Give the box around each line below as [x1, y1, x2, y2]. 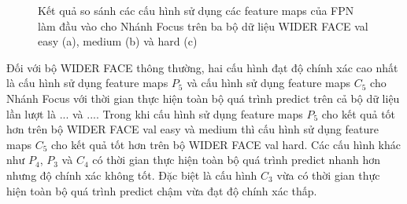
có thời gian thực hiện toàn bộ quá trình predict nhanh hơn [92, 151, 380, 168]
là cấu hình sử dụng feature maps [6, 75, 168, 91]
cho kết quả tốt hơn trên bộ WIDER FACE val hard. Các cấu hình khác [50, 136, 401, 152]
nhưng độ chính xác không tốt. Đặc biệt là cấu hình [6, 166, 257, 183]
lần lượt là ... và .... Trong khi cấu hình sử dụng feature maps [6, 105, 303, 122]
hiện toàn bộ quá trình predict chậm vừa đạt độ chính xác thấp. [6, 182, 317, 199]
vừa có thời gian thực [276, 166, 380, 183]
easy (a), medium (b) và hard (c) [38, 33, 198, 49]
